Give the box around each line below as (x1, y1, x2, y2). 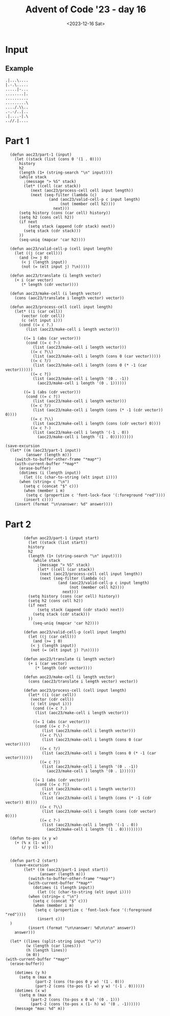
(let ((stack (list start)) (28, 540, 88, 545)
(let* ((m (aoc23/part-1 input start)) (23, 867, 109, 872)
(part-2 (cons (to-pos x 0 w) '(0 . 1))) (30, 997, 120, 1002)
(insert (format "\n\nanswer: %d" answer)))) (14, 501, 113, 506)
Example (5, 64, 34, 73)
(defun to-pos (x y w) (10, 836, 58, 841)
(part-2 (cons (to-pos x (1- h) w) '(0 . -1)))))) (30, 1001, 140, 1007)
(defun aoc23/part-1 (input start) (23, 535, 100, 541)
